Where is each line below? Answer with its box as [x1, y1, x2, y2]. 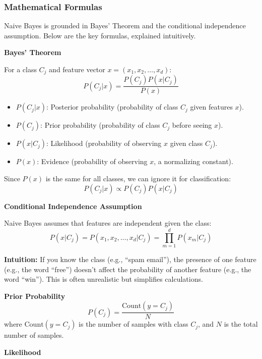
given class [170, 138, 203, 148]
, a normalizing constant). [154, 156, 233, 167]
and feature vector [49, 64, 105, 74]
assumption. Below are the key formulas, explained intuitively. [4, 30, 196, 40]
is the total [224, 319, 258, 329]
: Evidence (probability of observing [37, 156, 148, 167]
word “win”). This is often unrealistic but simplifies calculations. [4, 274, 203, 284]
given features [190, 101, 233, 112]
